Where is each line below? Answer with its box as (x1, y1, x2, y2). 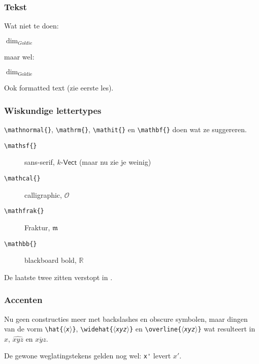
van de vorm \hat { (4, 323, 63, 334)
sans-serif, (24, 157, 55, 167)
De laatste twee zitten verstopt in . (4, 271, 113, 282)
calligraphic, (24, 189, 62, 200)
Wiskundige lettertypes (4, 104, 102, 116)
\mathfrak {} (4, 207, 44, 215)
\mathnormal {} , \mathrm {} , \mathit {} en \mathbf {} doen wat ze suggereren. (4, 124, 247, 135)
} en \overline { (129, 323, 182, 334)
